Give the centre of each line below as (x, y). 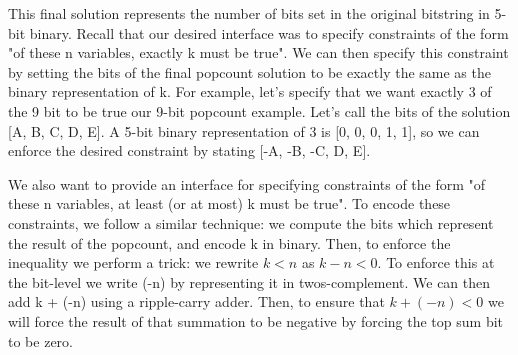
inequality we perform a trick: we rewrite (133, 262)
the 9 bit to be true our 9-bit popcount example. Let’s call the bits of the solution (259, 110)
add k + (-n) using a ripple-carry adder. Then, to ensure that (196, 301)
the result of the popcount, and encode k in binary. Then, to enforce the (229, 242)
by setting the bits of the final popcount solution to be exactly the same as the (249, 71)
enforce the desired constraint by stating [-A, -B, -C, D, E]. (189, 150)
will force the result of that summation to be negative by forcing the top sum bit (256, 320)
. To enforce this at (436, 262)
